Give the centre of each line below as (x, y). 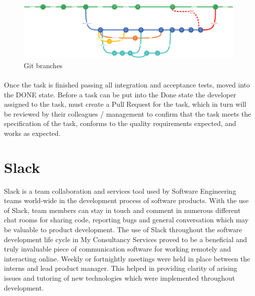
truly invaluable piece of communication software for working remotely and (118, 249)
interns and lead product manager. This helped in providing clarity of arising (121, 268)
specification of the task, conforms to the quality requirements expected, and (120, 123)
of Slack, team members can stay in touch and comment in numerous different (122, 210)
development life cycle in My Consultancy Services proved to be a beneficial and (126, 239)
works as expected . (32, 133)
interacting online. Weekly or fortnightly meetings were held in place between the (127, 258)
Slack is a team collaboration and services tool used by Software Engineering (120, 190)
